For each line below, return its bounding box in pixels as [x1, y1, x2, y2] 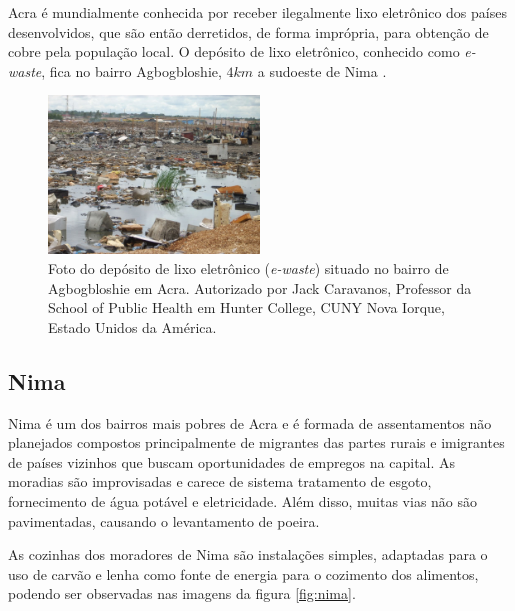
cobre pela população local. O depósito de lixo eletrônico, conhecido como [8, 41, 460, 62]
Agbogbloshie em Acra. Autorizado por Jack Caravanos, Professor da [48, 277, 472, 298]
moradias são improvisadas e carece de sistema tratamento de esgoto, [8, 471, 432, 492]
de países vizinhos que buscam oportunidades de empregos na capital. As [8, 451, 456, 472]
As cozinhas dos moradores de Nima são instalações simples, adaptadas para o [8, 544, 488, 565]
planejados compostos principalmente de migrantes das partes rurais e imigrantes [8, 432, 505, 453]
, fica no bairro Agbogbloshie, [41, 60, 222, 81]
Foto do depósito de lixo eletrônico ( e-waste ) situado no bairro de [48, 257, 449, 278]
